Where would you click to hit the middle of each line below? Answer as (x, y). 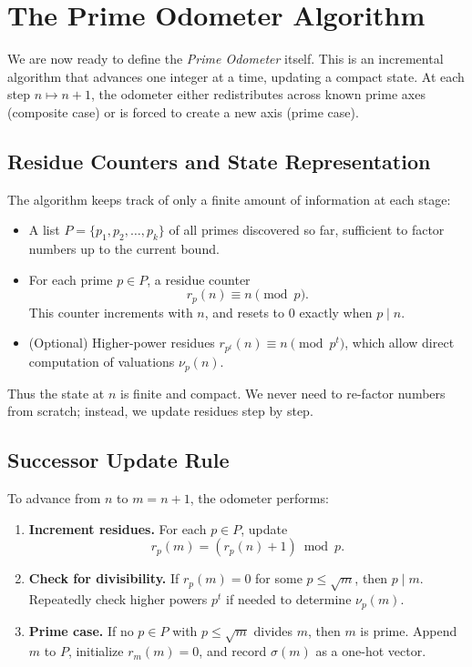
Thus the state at (56, 393)
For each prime (71, 279)
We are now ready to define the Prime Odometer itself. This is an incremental (226, 59)
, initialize (96, 651)
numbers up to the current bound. (124, 249)
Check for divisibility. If (104, 578)
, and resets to (245, 312)
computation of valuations (102, 362)
